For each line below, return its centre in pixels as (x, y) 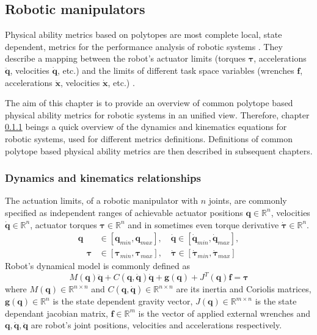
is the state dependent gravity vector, (123, 301)
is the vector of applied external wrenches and (224, 313)
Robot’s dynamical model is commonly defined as (97, 266)
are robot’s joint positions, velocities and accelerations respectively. (156, 325)
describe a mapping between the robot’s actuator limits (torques (126, 58)
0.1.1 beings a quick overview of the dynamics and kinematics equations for (146, 127)
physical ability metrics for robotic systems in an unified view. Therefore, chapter (157, 114)
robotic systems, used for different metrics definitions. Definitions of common (149, 138)
